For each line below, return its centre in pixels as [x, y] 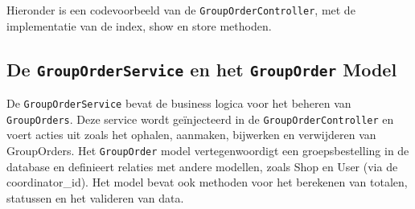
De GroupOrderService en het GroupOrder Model [202, 69]
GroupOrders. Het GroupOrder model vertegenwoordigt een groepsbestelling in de [208, 150]
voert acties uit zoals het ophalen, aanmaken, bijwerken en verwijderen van [191, 135]
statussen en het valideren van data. [95, 197]
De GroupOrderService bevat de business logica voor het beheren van [179, 103]
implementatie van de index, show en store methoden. [139, 25]
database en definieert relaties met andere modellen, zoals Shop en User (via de [202, 166]
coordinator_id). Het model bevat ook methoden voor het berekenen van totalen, [207, 182]
